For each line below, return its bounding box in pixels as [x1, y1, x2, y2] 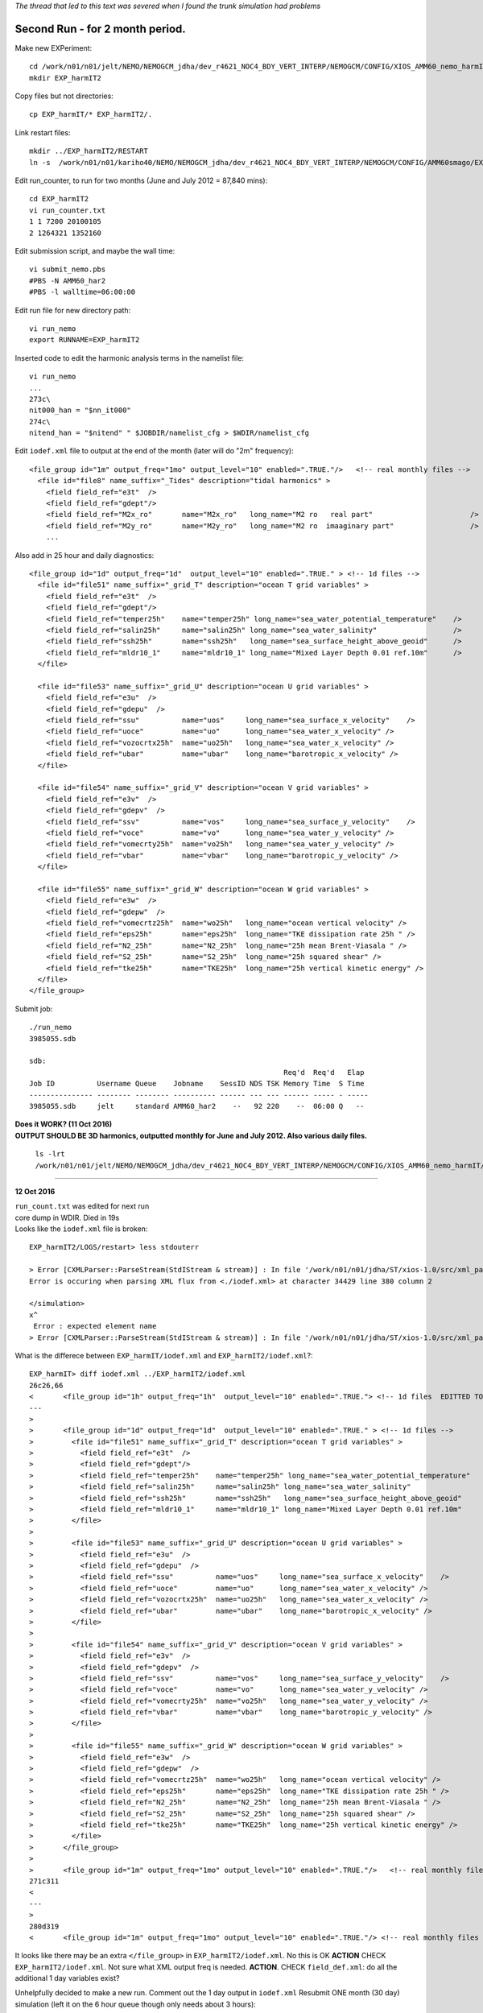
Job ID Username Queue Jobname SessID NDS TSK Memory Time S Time [29, 1079, 365, 1089]
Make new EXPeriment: [14, 43, 93, 52]
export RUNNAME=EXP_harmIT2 [29, 335, 140, 345]
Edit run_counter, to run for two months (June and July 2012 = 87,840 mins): [14, 176, 268, 185]
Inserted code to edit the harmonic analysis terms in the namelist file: [14, 353, 245, 362]
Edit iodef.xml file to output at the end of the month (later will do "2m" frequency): [14, 446, 294, 456]
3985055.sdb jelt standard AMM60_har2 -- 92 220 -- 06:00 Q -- [29, 1102, 365, 1110]
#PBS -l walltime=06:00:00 [29, 287, 136, 297]
